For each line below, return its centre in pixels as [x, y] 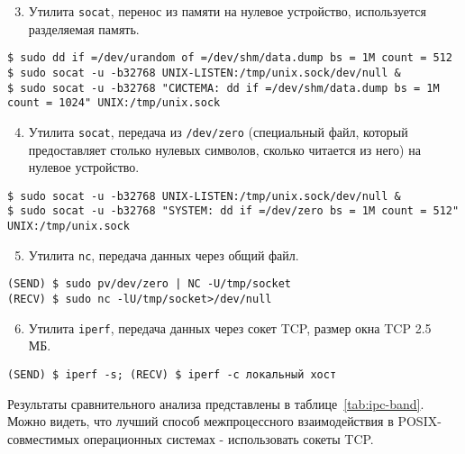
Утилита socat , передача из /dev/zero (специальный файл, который [218, 131]
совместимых [44, 438]
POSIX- [419, 421]
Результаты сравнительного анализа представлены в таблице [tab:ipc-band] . [216, 403]
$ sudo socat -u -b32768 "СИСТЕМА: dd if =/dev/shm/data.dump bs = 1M [223, 88]
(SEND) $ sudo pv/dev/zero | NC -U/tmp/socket [149, 284]
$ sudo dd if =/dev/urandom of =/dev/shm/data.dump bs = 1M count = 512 [230, 58]
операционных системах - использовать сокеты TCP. [228, 438]
